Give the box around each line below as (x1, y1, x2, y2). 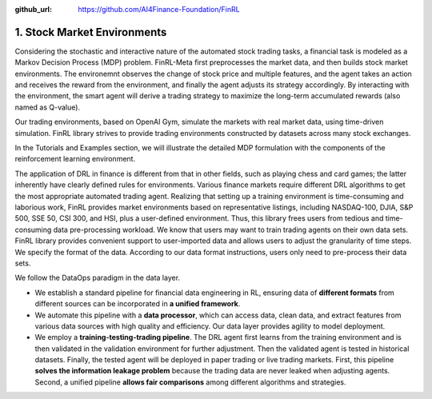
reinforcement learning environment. (14, 154, 136, 164)
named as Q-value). (14, 102, 80, 112)
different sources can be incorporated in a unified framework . (34, 299, 241, 309)
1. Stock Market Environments (14, 25, 167, 39)
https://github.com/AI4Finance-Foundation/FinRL (78, 5, 240, 14)
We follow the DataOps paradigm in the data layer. (14, 273, 180, 283)
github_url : (14, 5, 52, 14)
